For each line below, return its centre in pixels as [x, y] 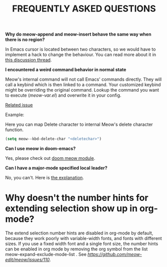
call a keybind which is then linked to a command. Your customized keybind [83, 85]
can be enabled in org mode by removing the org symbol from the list [76, 249]
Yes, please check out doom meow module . [50, 158]
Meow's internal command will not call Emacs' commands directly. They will [83, 79]
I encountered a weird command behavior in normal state [66, 70]
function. [14, 130]
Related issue [19, 105]
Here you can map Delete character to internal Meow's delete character [79, 124]
